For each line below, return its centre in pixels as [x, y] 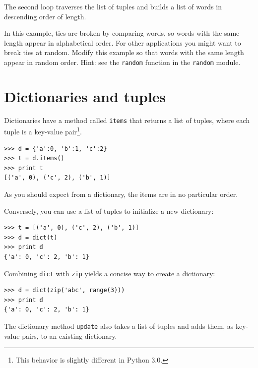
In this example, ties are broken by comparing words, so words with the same [122, 33]
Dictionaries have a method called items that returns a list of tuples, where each [127, 120]
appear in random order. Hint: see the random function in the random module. [122, 62]
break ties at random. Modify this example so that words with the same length [124, 52]
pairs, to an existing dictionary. [69, 336]
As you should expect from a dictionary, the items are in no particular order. [121, 194]
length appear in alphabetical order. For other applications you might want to [123, 42]
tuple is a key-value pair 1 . [43, 131]
